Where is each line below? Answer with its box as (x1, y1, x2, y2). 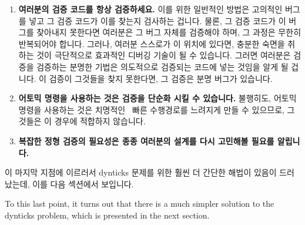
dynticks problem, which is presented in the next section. (5, 209, 210, 221)
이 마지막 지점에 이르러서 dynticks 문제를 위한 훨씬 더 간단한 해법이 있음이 (5, 166, 277, 178)
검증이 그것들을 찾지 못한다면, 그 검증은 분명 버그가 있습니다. (49, 72, 273, 84)
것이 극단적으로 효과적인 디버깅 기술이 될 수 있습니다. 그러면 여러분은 (36, 49, 291, 61)
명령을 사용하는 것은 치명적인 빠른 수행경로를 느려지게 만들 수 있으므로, (18, 103, 284, 115)
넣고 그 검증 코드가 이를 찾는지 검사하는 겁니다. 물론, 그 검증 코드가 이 (29, 14, 286, 27)
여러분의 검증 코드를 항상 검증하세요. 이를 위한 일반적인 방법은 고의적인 (18, 3, 283, 15)
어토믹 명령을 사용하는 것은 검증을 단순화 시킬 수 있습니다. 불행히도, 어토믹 (18, 92, 297, 104)
